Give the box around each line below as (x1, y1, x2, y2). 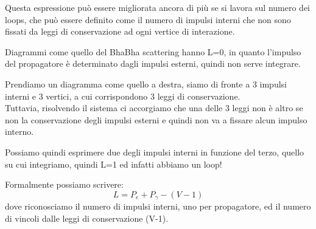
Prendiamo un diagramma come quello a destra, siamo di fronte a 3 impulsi (5, 77, 287, 90)
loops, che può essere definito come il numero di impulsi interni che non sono (5, 13, 291, 26)
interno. (5, 125, 34, 138)
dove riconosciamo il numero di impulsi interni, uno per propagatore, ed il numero (5, 200, 311, 213)
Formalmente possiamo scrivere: (5, 178, 124, 191)
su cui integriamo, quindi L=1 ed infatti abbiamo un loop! (5, 157, 222, 170)
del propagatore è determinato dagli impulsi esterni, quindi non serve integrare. (5, 57, 301, 70)
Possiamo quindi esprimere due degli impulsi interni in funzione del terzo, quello (5, 145, 304, 158)
